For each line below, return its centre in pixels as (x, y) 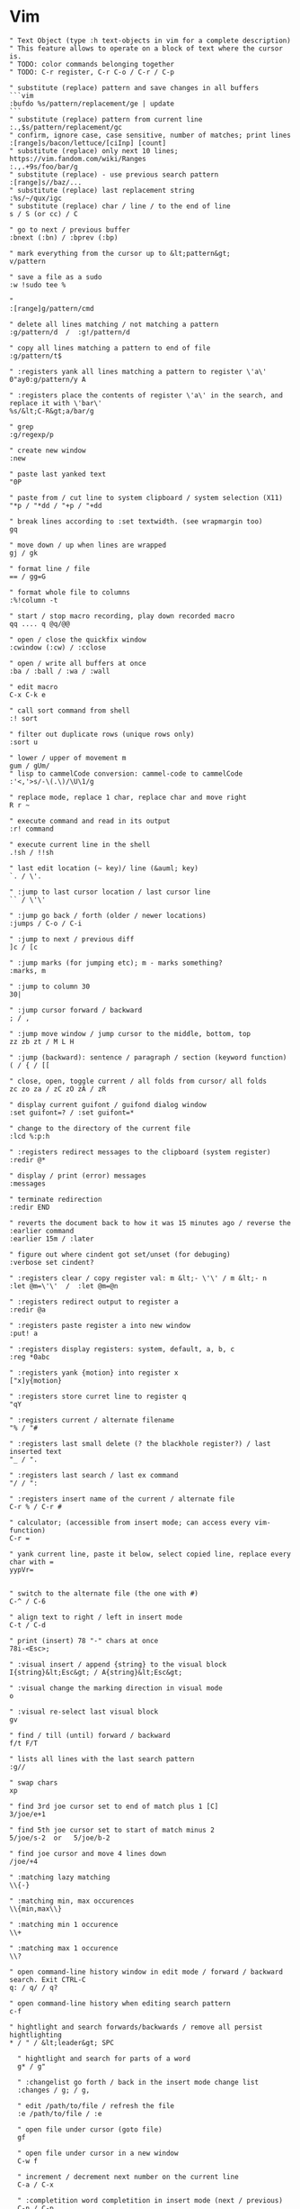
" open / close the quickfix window (78, 640)
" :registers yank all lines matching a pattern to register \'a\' (138, 371)
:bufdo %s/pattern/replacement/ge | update (92, 104)
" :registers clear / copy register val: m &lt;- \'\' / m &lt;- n (138, 1278)
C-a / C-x (35, 2185)
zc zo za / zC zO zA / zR (57, 1089)
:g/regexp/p (31, 434)
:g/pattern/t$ (36, 356)
